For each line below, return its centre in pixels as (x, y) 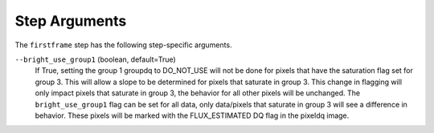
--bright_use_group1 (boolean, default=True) (95, 59)
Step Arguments (71, 21)
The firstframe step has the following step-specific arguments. (123, 45)
